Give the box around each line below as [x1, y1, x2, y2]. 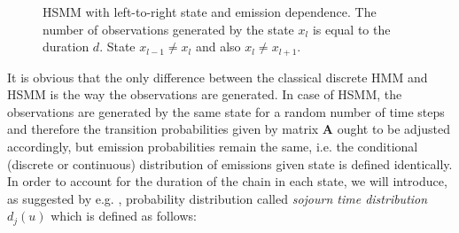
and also [195, 37, 241, 56]
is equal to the [312, 19, 391, 38]
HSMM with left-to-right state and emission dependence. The [43, 3, 377, 20]
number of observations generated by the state [43, 19, 294, 38]
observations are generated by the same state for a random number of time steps [7, 102, 445, 120]
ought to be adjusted [337, 120, 450, 138]
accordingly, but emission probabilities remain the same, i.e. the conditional [7, 137, 418, 156]
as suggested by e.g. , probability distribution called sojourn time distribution [7, 189, 428, 207]
